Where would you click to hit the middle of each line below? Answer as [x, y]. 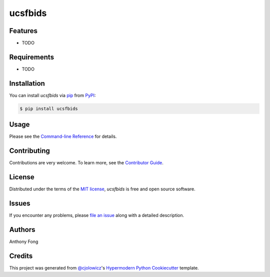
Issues [20, 203]
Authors [22, 230]
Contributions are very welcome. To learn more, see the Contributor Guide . [86, 163]
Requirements [32, 57]
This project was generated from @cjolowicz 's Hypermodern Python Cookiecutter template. [104, 267]
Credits [21, 256]
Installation [27, 83]
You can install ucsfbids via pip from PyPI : [52, 95]
